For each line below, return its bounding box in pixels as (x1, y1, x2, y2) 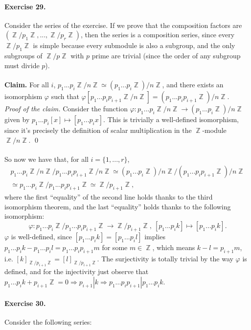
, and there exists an (162, 79, 224, 89)
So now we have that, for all (4, 153, 89, 164)
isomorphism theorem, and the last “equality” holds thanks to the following (4, 201, 231, 211)
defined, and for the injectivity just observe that (4, 266, 149, 277)
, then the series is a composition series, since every (81, 29, 235, 40)
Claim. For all (4, 79, 49, 89)
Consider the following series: (4, 316, 92, 327)
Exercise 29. (4, 1, 46, 11)
